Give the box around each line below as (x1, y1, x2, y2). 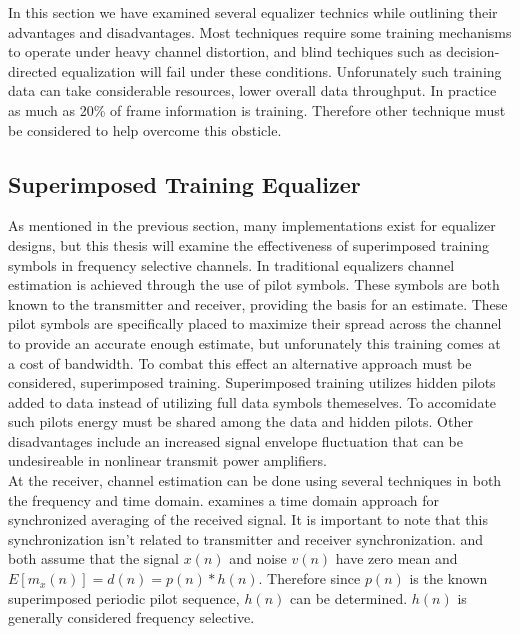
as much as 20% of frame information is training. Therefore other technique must (8, 99, 506, 120)
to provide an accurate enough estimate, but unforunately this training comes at (8, 332, 501, 353)
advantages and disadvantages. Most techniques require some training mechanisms (8, 21, 512, 42)
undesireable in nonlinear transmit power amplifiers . (8, 450, 327, 471)
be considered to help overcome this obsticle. (8, 119, 282, 140)
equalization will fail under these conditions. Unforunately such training (61, 60, 502, 81)
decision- (446, 41, 500, 62)
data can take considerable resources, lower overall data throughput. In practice (8, 80, 497, 101)
